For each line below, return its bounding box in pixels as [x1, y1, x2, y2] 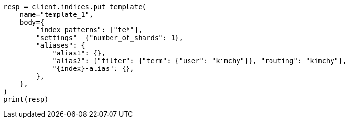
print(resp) [3, 95, 48, 103]
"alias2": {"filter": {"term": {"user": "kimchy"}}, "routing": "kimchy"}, [52, 57, 347, 65]
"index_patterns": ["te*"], [36, 26, 143, 34]
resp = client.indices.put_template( [3, 3, 147, 11]
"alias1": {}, [52, 49, 106, 57]
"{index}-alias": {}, [52, 65, 134, 72]
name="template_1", [19, 11, 94, 18]
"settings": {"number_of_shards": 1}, [36, 34, 183, 41]
